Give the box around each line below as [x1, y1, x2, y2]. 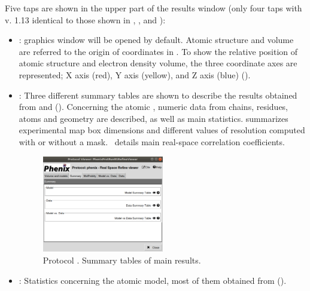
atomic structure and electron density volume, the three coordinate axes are [19, 57, 297, 69]
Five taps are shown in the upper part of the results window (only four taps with [5, 2, 302, 14]
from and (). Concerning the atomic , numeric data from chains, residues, [19, 100, 288, 113]
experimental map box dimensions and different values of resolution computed [19, 124, 305, 136]
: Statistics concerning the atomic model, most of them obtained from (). [19, 274, 287, 286]
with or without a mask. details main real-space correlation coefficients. [19, 135, 285, 148]
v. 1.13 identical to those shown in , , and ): [5, 13, 166, 26]
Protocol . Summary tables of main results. [42, 253, 201, 266]
